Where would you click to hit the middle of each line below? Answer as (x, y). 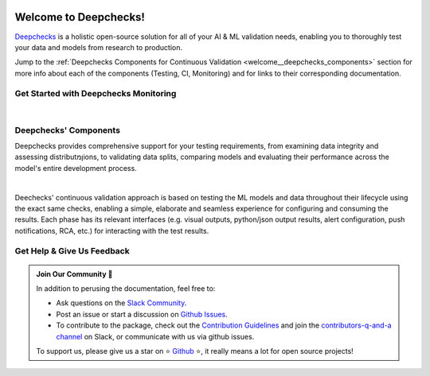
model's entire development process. (76, 168)
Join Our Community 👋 (74, 273)
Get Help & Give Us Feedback (72, 251)
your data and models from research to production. (99, 47)
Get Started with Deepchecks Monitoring (96, 94)
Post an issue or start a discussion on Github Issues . (142, 314)
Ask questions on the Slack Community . (121, 303)
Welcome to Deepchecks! (80, 17)
